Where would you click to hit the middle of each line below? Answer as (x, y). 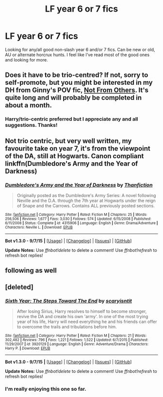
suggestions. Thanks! (31, 125)
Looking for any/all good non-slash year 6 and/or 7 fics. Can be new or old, (80, 49)
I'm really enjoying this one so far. (46, 389)
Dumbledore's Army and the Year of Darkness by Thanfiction (79, 185)
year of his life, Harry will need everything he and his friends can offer (87, 322)
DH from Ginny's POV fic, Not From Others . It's (77, 90)
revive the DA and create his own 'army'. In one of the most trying (82, 317)
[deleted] (19, 287)
